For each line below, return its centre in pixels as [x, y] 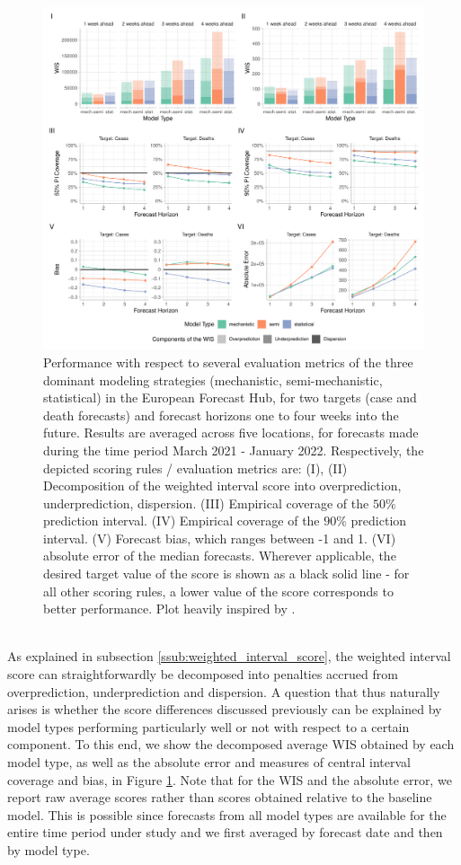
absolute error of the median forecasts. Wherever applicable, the [220, 556]
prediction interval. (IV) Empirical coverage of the [182, 521]
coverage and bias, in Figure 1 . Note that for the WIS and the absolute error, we [230, 779]
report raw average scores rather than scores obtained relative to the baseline [220, 797]
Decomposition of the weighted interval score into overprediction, [222, 485]
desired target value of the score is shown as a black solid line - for [226, 574]
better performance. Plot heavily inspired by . [169, 609]
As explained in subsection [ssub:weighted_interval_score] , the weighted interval [229, 656]
